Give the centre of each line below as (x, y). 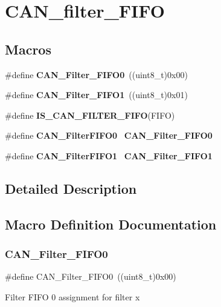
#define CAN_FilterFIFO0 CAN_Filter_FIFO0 (109, 135)
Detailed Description (71, 188)
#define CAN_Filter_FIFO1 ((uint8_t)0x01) (96, 95)
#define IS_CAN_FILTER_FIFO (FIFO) (90, 115)
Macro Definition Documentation (111, 224)
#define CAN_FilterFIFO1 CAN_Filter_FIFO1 (109, 155)
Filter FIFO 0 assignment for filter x (72, 296)
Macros (28, 49)
